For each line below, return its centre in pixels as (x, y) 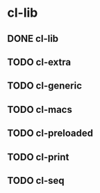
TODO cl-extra (39, 62)
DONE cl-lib (33, 39)
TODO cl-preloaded (50, 133)
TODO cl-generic (44, 86)
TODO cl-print (38, 157)
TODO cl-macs (40, 109)
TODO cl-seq (36, 180)
